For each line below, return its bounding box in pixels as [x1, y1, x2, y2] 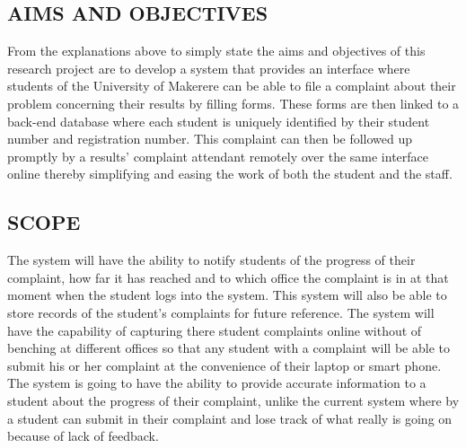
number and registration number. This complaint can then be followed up [7, 129, 413, 148]
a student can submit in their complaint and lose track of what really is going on [7, 408, 453, 427]
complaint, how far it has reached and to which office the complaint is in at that [7, 268, 449, 286]
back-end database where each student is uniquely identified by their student [7, 111, 430, 130]
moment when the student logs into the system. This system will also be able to [7, 285, 447, 304]
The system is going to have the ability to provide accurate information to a [7, 373, 426, 392]
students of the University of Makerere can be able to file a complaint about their [7, 76, 456, 95]
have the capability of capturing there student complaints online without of [7, 321, 422, 339]
